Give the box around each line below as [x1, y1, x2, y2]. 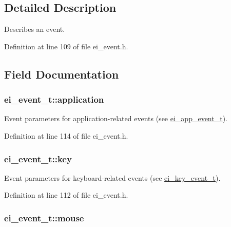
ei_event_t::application [4, 93, 104, 106]
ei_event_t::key [4, 152, 72, 165]
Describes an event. [4, 24, 65, 34]
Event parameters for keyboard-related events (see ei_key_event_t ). [4, 172, 221, 183]
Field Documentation [4, 66, 119, 82]
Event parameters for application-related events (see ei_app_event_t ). [4, 113, 227, 124]
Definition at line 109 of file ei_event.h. [4, 41, 128, 51]
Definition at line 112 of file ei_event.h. [4, 190, 128, 200]
